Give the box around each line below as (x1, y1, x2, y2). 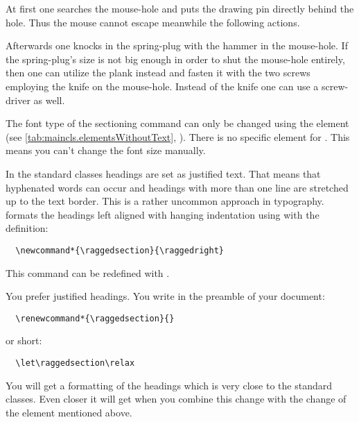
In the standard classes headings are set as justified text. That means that (6, 166, 321, 180)
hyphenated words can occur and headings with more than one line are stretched (6, 180, 349, 194)
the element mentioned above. (6, 405, 132, 419)
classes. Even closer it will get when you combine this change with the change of (6, 391, 347, 406)
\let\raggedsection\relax (15, 358, 135, 368)
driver (6, 92, 30, 107)
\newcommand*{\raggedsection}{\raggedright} (15, 245, 224, 255)
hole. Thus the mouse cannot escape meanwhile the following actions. (6, 15, 300, 29)
